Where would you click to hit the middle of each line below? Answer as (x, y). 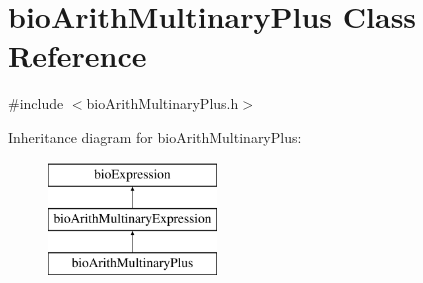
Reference (77, 55)
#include (36, 103)
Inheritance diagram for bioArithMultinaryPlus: (155, 136)
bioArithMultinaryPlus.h (162, 103)
